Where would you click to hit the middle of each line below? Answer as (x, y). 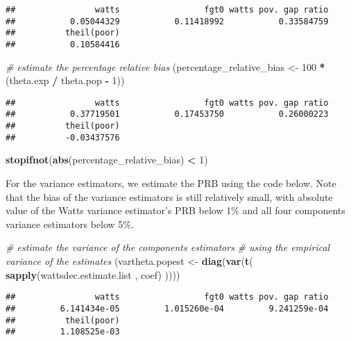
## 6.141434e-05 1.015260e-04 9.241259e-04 (167, 308)
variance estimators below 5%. (70, 224)
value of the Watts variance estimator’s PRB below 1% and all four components (175, 210)
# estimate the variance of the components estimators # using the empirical (168, 247)
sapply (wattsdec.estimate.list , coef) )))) (93, 274)
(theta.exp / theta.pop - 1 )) (65, 80)
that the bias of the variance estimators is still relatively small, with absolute (169, 196)
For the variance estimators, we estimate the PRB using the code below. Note (171, 183)
